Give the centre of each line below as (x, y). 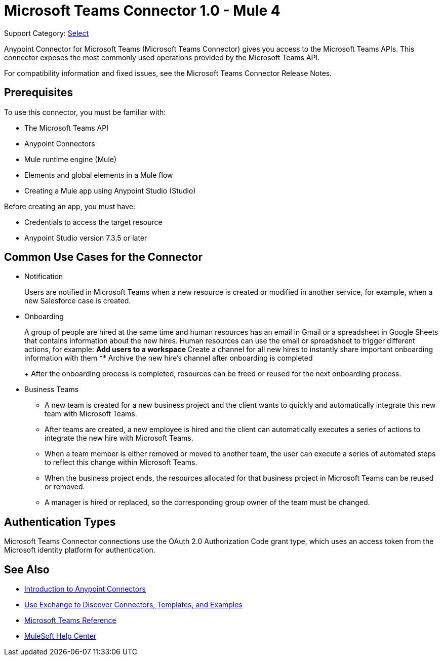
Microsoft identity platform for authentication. (80, 550)
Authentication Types (60, 522)
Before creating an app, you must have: (70, 206)
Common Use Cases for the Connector (103, 257)
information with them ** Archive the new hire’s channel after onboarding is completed (169, 358)
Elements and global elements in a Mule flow (99, 175)
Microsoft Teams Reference (70, 620)
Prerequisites (38, 93)
